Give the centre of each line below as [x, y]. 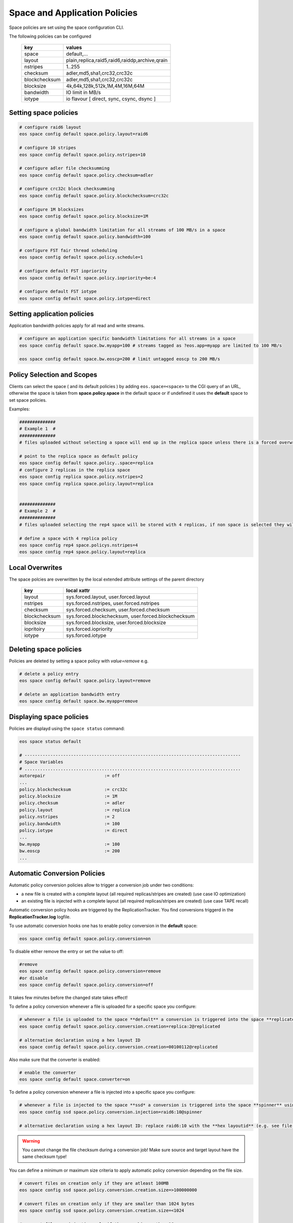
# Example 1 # [37, 429]
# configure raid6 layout [50, 127]
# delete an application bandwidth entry [70, 694]
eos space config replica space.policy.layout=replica [86, 484]
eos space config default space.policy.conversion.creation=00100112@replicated [118, 1047]
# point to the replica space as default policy [79, 456]
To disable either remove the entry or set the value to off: [66, 951]
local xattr [78, 590]
